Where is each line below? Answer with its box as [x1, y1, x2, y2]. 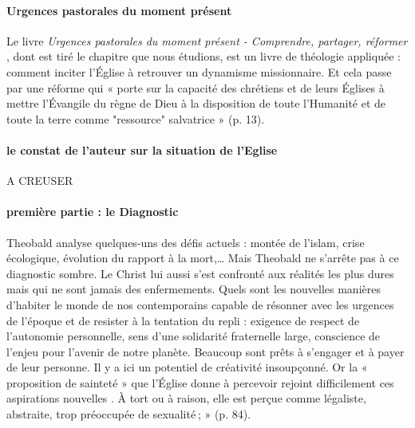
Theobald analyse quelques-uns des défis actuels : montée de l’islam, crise [6, 234, 365, 250]
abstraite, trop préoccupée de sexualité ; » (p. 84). [6, 406, 251, 422]
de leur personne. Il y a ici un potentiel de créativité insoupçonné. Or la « [6, 359, 368, 375]
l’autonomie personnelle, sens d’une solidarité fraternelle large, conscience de [6, 328, 381, 344]
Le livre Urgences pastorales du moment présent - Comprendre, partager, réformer [6, 32, 408, 49]
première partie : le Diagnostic [6, 203, 179, 220]
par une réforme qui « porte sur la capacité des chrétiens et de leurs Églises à [6, 79, 385, 96]
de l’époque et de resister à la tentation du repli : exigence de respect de [6, 312, 360, 328]
